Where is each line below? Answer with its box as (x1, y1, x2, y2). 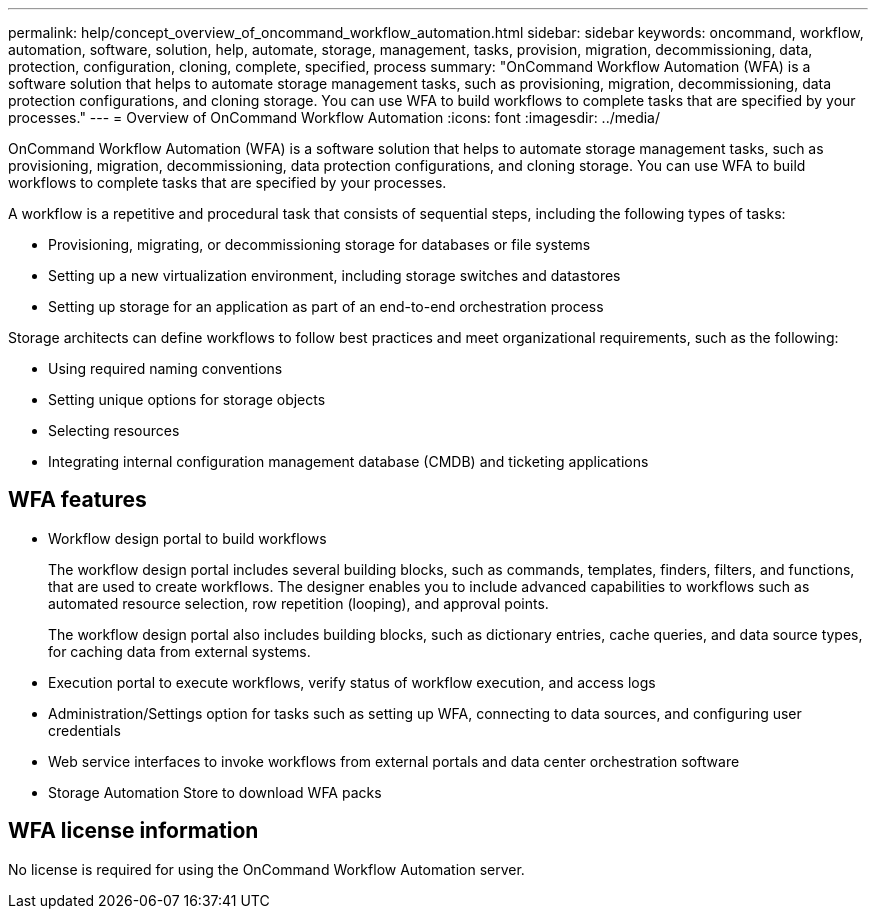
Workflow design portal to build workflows (48, 529, 327, 547)
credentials (48, 721, 121, 739)
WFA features (8, 487, 147, 513)
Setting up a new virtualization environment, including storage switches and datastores (48, 267, 621, 284)
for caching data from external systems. (48, 642, 311, 660)
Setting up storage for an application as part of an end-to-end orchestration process (48, 298, 604, 315)
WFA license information (8, 818, 259, 844)
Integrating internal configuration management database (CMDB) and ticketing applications (48, 453, 649, 470)
